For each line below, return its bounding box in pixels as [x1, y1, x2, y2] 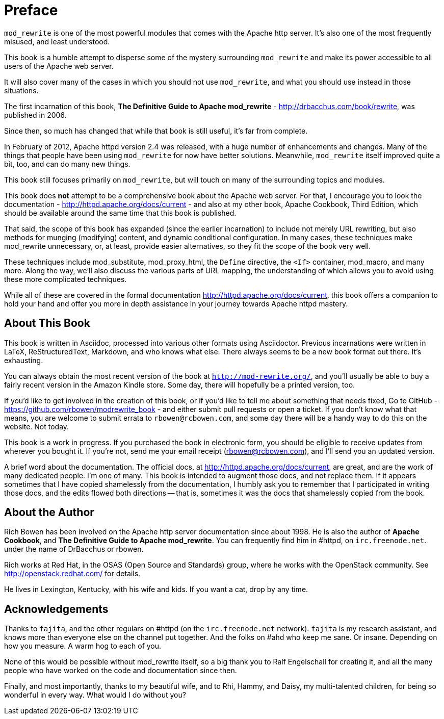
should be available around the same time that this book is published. [4, 208, 237, 217]
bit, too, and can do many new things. [4, 159, 130, 168]
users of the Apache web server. [4, 61, 114, 70]
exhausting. [4, 355, 43, 365]
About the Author [4, 506, 94, 519]
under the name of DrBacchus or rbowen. [4, 545, 144, 554]
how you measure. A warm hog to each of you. [4, 641, 162, 651]
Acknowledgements [4, 602, 109, 615]
